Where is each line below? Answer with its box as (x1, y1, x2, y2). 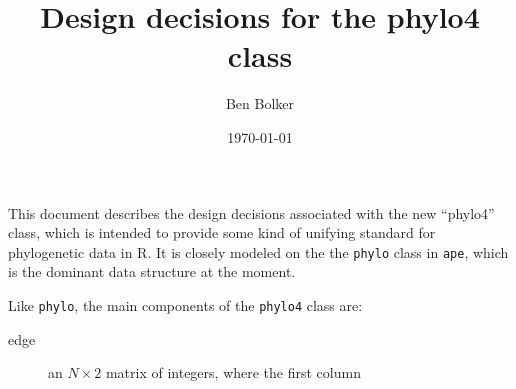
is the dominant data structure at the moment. (8, 261, 296, 282)
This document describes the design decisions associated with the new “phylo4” (8, 202, 495, 223)
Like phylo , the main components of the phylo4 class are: (8, 294, 363, 315)
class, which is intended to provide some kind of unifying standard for (8, 222, 436, 243)
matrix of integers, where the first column (105, 362, 361, 383)
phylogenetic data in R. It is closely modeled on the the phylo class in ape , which (8, 241, 509, 262)
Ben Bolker (225, 93, 295, 114)
